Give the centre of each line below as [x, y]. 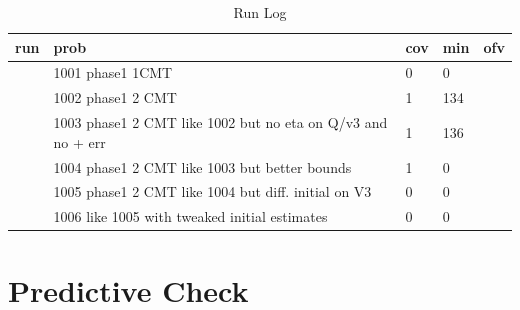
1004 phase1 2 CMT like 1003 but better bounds [202, 166]
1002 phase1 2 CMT [115, 97]
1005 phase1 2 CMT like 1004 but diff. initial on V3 [212, 191]
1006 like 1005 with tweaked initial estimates [190, 216]
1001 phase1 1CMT [113, 72]
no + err [79, 141]
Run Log [260, 12]
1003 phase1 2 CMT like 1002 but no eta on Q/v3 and [220, 122]
